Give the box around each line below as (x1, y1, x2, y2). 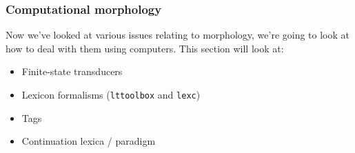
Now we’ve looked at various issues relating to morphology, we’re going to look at (6, 28, 349, 42)
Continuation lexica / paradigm (21, 134, 156, 148)
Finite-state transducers (21, 64, 123, 79)
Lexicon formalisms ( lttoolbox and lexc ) (21, 88, 201, 101)
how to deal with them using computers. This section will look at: (6, 41, 284, 55)
